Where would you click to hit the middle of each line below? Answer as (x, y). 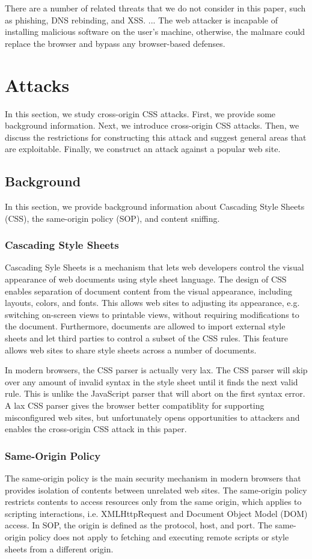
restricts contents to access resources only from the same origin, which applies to (153, 502)
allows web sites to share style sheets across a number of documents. (131, 350)
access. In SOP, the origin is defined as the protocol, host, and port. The (139, 525)
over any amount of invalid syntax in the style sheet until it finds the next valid (151, 381)
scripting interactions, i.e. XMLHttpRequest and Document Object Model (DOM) (156, 513)
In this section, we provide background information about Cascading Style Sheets (155, 206)
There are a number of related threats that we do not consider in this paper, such (155, 8)
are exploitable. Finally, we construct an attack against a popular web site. (143, 149)
